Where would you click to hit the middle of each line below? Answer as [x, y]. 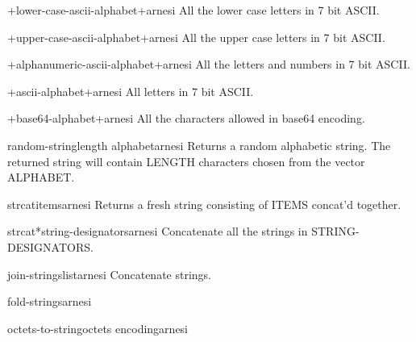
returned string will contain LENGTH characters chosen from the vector [186, 161]
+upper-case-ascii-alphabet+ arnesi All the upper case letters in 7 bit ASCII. [196, 37]
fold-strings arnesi [50, 301]
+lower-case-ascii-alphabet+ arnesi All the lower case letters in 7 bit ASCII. [193, 10]
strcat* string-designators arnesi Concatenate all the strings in [158, 231]
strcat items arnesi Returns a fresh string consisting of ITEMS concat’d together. [204, 204]
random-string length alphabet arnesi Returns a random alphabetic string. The [199, 145]
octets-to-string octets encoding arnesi [98, 328]
